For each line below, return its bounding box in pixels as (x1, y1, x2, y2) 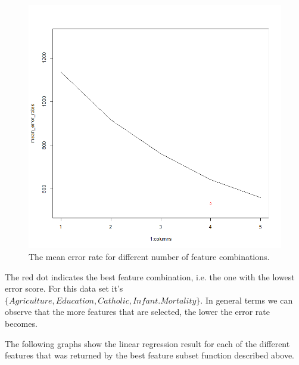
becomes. (5, 317, 38, 329)
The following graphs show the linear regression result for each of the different (5, 337, 290, 349)
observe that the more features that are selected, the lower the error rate (5, 305, 270, 318)
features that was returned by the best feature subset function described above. (5, 349, 294, 361)
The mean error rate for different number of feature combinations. (29, 250, 270, 263)
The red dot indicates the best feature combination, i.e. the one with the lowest (5, 270, 295, 283)
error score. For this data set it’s (5, 282, 123, 295)
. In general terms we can (200, 293, 293, 306)
